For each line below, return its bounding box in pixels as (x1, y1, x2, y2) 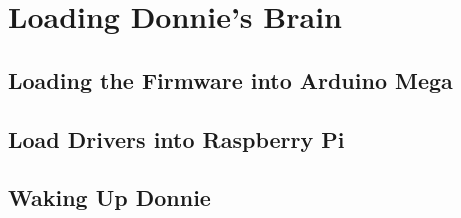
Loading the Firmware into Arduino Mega (8, 64, 453, 95)
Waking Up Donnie (8, 182, 211, 213)
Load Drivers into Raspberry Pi (8, 123, 345, 154)
